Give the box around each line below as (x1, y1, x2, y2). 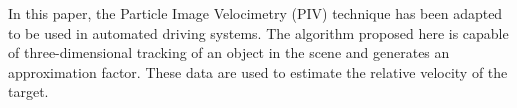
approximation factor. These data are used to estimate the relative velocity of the (8, 61, 508, 82)
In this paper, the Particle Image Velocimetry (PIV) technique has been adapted (8, 3, 503, 23)
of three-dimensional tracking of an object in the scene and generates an (8, 42, 450, 63)
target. (8, 81, 49, 102)
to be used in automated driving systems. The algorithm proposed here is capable (8, 22, 509, 43)
